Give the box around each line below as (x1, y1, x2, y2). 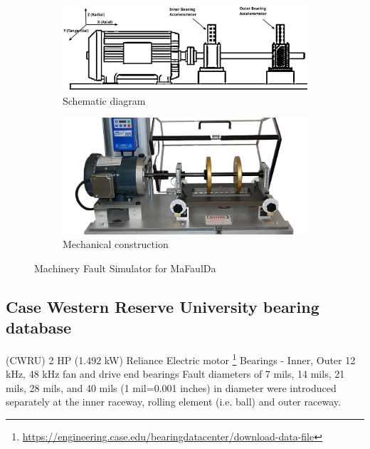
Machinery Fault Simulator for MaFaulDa (34, 260, 216, 275)
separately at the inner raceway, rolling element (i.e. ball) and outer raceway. (6, 394, 341, 409)
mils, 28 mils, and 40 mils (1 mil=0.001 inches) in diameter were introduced (6, 380, 337, 395)
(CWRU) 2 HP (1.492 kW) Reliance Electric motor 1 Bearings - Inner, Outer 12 (6, 351, 356, 367)
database (6, 316, 72, 339)
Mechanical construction (63, 237, 169, 252)
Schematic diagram (63, 93, 146, 108)
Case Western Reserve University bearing (6, 295, 319, 317)
